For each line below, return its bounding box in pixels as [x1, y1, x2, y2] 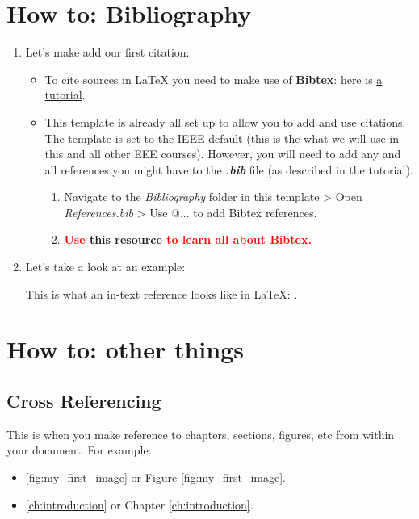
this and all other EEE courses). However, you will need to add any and [44, 145, 401, 162]
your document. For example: [6, 442, 152, 458]
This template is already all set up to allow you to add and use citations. [44, 113, 406, 130]
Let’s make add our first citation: [25, 44, 190, 61]
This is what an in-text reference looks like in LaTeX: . [25, 285, 298, 302]
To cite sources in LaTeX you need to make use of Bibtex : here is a [44, 70, 383, 87]
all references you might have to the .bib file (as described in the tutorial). [44, 161, 413, 178]
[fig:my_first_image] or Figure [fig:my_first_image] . [25, 469, 286, 486]
